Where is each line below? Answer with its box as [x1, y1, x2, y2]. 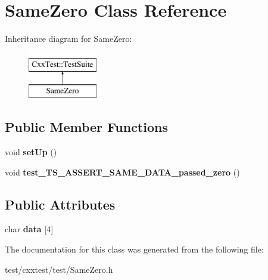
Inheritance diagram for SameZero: [5, 32, 132, 45]
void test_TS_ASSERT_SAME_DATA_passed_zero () [5, 165, 240, 178]
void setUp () [5, 146, 57, 158]
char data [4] [5, 223, 54, 235]
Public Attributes [5, 195, 116, 213]
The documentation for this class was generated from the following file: [5, 243, 264, 256]
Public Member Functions [5, 118, 168, 136]
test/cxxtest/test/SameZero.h [5, 263, 113, 275]
